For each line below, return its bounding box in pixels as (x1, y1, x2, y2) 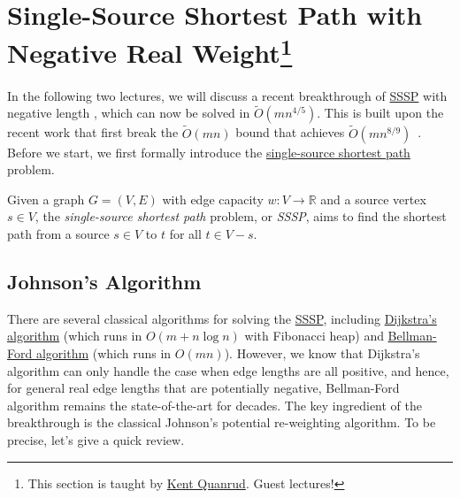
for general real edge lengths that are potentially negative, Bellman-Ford (7, 379, 400, 397)
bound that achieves (235, 123, 345, 142)
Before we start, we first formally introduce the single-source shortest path (7, 142, 410, 161)
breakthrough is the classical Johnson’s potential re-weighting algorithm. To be (7, 413, 436, 432)
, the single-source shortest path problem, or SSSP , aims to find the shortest (34, 207, 447, 226)
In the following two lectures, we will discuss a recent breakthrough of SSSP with (7, 86, 448, 104)
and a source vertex (320, 189, 426, 208)
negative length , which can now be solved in (7, 103, 250, 122)
